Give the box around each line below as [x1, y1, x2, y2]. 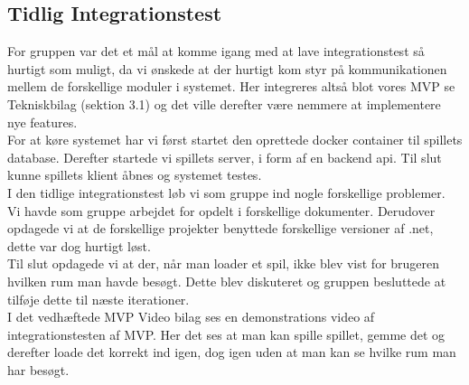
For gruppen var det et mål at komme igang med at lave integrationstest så [7, 42, 425, 61]
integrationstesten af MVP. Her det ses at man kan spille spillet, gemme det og [7, 324, 446, 343]
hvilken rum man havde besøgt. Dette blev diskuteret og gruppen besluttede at [7, 271, 446, 290]
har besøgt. [7, 360, 70, 379]
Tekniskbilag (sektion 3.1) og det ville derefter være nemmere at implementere [7, 94, 441, 113]
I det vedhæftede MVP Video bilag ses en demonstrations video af [7, 307, 375, 326]
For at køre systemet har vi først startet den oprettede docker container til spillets [7, 130, 463, 149]
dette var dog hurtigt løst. [7, 236, 151, 255]
